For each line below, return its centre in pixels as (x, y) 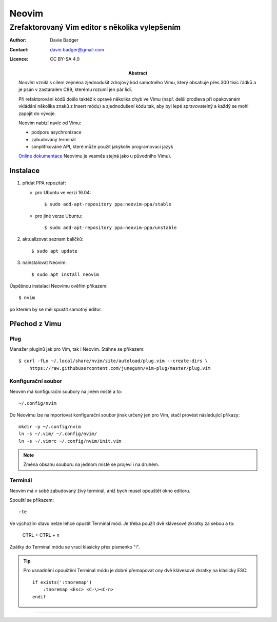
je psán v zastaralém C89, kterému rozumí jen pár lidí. (76, 89)
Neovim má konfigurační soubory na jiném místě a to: (66, 391)
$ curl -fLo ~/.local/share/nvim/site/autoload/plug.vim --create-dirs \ (113, 361)
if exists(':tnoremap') (62, 582)
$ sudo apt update (55, 251)
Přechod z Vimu (35, 324)
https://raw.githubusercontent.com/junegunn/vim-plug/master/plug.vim (120, 368)
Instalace (25, 171)
